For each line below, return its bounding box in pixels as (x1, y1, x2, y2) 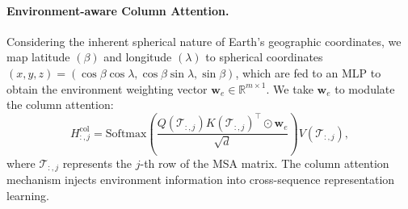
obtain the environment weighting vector (6, 80, 208, 97)
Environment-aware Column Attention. (6, 2, 229, 19)
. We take (266, 80, 313, 97)
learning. (6, 186, 49, 203)
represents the (62, 154, 132, 171)
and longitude (103, 48, 172, 65)
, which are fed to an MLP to (235, 64, 381, 81)
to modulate (334, 80, 395, 97)
